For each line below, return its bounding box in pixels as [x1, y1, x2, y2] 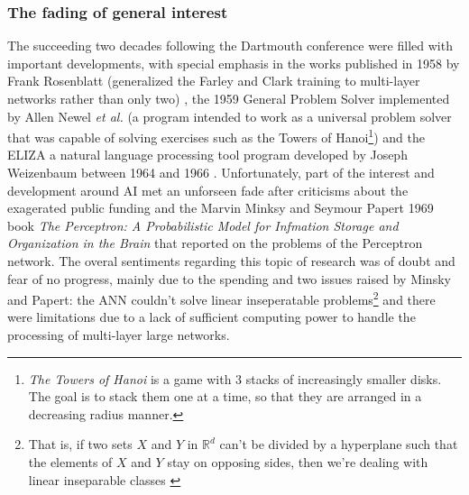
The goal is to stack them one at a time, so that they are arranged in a [28, 387, 422, 406]
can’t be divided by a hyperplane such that [219, 435, 458, 454]
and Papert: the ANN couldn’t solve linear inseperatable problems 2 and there [7, 288, 436, 308]
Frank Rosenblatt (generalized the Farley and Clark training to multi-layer [7, 71, 420, 90]
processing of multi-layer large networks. [7, 325, 230, 344]
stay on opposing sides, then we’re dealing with [167, 453, 428, 471]
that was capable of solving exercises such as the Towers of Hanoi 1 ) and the [7, 125, 425, 146]
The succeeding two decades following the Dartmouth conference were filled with [7, 36, 453, 55]
